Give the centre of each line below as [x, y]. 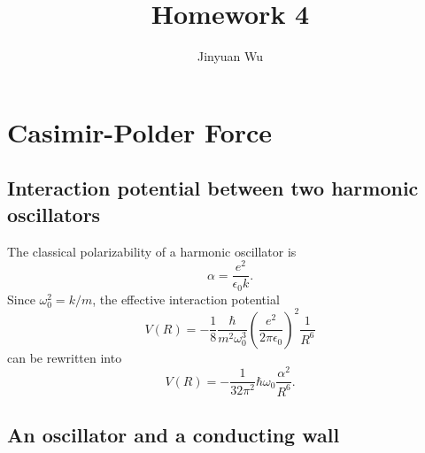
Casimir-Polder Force [140, 131]
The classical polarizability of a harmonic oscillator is [152, 251]
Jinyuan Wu [230, 56]
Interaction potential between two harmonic [213, 188]
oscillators [54, 214]
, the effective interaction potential [186, 299]
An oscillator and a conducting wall [174, 435]
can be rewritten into [65, 357]
